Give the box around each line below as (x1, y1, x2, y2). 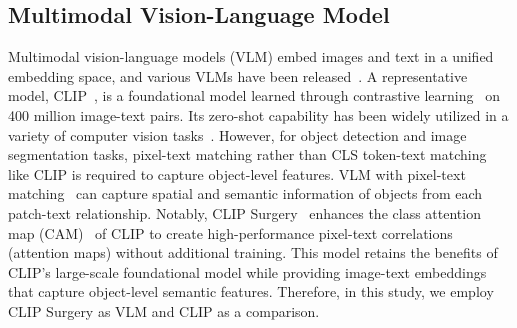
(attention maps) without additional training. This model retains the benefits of (8, 242, 498, 263)
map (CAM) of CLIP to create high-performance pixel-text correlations (8, 222, 453, 243)
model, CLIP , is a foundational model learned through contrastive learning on (8, 85, 500, 106)
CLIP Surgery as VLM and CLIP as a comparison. (8, 300, 320, 321)
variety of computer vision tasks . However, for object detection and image (8, 124, 467, 145)
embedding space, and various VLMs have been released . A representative (8, 65, 468, 86)
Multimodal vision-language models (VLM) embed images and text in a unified (8, 46, 494, 67)
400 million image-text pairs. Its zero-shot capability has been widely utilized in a (8, 104, 509, 125)
